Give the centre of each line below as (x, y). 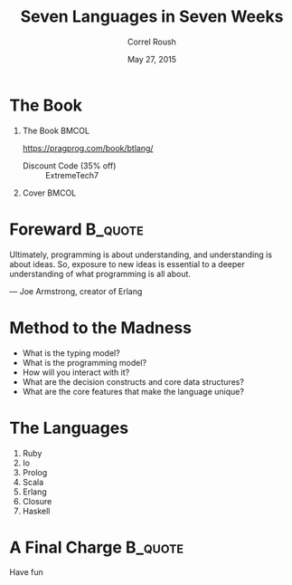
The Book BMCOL (56, 130)
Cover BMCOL (49, 193)
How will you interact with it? (76, 372)
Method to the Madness (101, 327)
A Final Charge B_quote (96, 547)
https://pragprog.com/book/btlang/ (88, 148)
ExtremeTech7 (72, 175)
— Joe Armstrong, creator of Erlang (76, 291)
